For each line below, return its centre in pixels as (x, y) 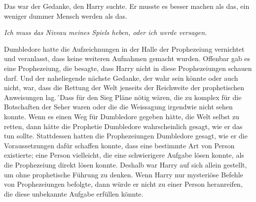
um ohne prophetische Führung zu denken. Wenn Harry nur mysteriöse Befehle (124, 174)
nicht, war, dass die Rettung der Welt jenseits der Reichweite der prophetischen (124, 87)
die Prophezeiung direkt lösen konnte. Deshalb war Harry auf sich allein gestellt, (126, 164)
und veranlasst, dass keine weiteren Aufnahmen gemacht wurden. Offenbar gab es (127, 58)
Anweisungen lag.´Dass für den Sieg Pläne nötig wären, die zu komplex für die (123, 97)
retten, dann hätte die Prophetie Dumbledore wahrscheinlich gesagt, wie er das (123, 126)
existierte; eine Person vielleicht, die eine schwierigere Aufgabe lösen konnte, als (124, 155)
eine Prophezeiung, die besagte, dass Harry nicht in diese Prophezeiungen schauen (128, 68)
